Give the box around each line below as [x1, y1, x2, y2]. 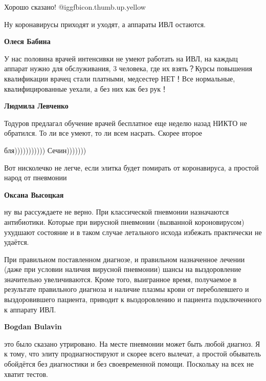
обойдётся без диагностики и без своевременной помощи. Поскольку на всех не [4, 358, 254, 369]
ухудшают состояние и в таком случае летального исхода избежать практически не [4, 226, 262, 237]
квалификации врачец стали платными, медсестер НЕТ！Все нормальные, [4, 73, 235, 83]
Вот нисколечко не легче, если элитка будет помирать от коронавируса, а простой [4, 162, 259, 173]
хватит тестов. [4, 368, 48, 379]
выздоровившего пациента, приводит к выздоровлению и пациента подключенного [4, 294, 262, 305]
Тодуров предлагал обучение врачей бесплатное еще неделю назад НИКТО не [4, 117, 247, 128]
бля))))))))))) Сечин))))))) [4, 144, 86, 155]
